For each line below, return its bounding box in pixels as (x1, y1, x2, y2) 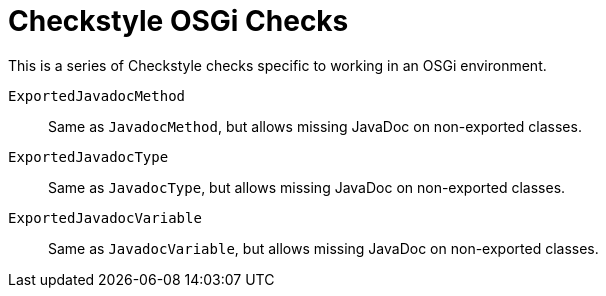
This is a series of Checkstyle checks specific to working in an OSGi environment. (8, 56, 547, 74)
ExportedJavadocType (8, 148, 169, 165)
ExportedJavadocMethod (8, 87, 186, 104)
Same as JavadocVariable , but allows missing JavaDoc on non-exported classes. (48, 239, 599, 257)
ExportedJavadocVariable (8, 209, 202, 226)
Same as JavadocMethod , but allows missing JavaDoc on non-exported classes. (48, 117, 582, 135)
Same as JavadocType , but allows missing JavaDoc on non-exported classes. (48, 178, 566, 196)
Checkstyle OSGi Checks (8, 4, 349, 38)
